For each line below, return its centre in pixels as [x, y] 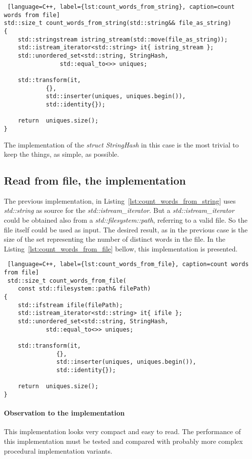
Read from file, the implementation [95, 180]
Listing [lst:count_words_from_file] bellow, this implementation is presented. [121, 248]
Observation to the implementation [64, 413]
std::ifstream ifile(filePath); [70, 305]
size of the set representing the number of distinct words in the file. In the [115, 239]
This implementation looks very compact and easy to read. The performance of [122, 431]
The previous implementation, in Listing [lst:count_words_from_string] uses [120, 200]
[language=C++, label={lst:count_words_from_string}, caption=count [121, 7]
